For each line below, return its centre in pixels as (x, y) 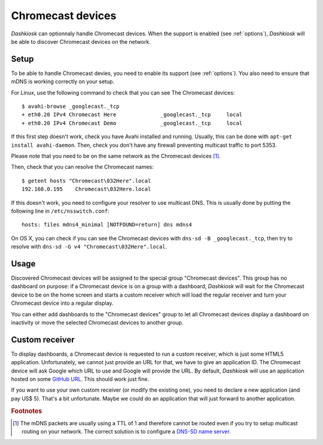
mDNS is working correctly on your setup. (63, 81)
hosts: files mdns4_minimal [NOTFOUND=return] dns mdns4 (107, 225)
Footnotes (27, 411)
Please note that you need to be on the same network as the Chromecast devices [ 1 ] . (116, 156)
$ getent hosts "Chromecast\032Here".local (86, 181)
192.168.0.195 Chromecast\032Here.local (86, 189)
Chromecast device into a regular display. (62, 303)
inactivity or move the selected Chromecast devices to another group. (97, 322)
